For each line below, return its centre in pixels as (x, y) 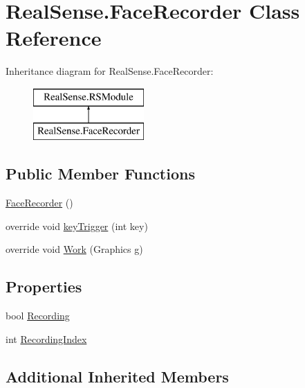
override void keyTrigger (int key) (77, 226)
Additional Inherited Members (117, 376)
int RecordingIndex (46, 338)
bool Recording (38, 316)
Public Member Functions (100, 174)
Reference (54, 38)
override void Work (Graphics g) (74, 249)
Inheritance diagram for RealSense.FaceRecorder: (110, 71)
